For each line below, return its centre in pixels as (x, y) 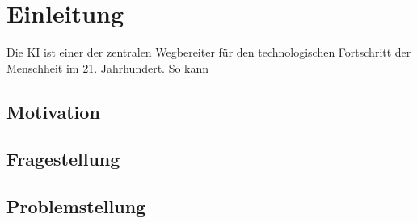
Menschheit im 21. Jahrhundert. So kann (108, 67)
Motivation (53, 111)
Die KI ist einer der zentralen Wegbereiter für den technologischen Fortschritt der (209, 52)
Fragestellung (63, 159)
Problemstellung (76, 206)
